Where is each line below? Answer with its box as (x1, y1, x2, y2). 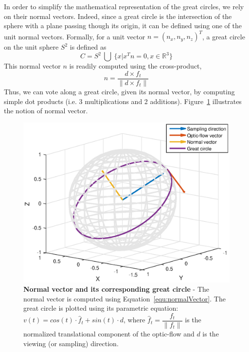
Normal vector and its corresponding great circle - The (23, 284, 210, 294)
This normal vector (4, 61, 61, 71)
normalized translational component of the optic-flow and (23, 329, 195, 339)
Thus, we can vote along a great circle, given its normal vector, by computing (4, 87, 235, 97)
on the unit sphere (4, 42, 59, 52)
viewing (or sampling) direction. (23, 338, 119, 348)
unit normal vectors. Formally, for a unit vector (4, 31, 145, 41)
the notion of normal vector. (4, 106, 88, 116)
